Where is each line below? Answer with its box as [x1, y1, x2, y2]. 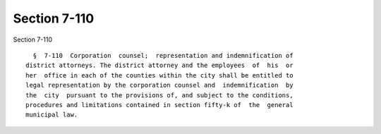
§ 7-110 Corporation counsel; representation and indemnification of [32, 51, 294, 59]
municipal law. [25, 111, 78, 119]
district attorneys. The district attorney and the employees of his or [25, 61, 294, 70]
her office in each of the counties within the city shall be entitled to [25, 71, 294, 79]
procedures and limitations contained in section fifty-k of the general [25, 101, 294, 109]
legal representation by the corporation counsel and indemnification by [25, 81, 294, 90]
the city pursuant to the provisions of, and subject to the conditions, [25, 91, 294, 99]
